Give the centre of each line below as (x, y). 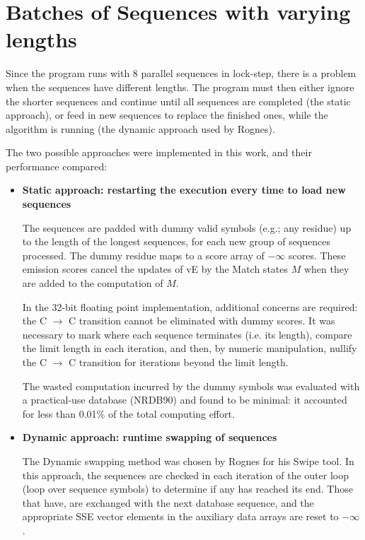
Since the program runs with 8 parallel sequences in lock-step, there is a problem (181, 73)
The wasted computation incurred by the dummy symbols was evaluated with (191, 386)
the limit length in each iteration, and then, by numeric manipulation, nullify (190, 348)
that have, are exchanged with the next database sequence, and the (168, 502)
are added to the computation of (93, 283)
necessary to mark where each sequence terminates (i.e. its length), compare (187, 334)
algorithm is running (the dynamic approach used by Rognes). (140, 128)
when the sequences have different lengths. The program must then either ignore (180, 87)
